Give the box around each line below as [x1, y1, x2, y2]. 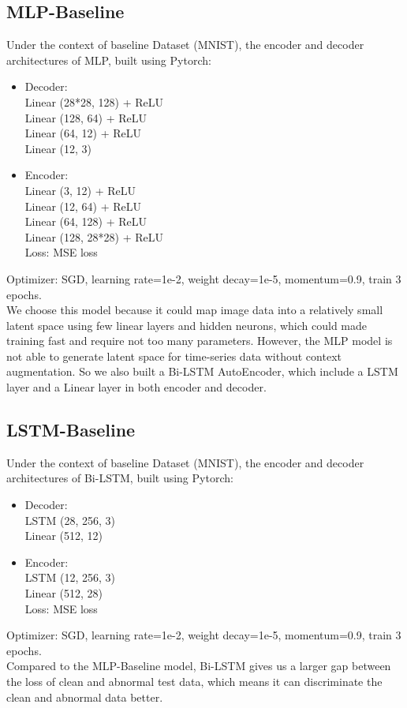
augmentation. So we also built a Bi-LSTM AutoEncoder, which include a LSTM [6, 363, 398, 380]
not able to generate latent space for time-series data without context [6, 347, 342, 364]
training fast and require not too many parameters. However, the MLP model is [6, 332, 393, 349]
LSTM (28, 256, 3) [24, 511, 115, 528]
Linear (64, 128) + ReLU [24, 213, 147, 230]
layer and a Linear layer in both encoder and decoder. [6, 379, 267, 395]
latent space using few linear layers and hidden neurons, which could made [6, 317, 367, 333]
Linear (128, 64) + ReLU [24, 109, 147, 125]
